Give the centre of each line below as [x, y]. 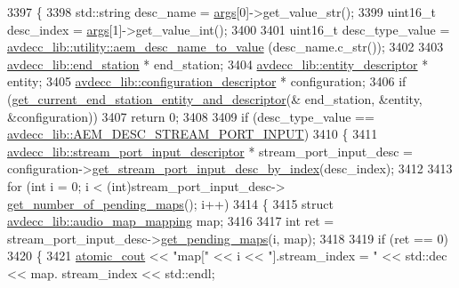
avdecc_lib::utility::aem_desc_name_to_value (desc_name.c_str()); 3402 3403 [225, 47]
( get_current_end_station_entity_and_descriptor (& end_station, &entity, [215, 98]
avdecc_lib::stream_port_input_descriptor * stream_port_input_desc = [210, 151]
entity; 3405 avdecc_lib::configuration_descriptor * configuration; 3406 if [207, 81]
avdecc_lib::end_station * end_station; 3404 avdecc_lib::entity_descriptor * [218, 64]
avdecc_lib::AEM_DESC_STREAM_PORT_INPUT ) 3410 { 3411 [193, 134]
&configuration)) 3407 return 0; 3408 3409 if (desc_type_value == [191, 116]
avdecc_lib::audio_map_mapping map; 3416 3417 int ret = [171, 221]
